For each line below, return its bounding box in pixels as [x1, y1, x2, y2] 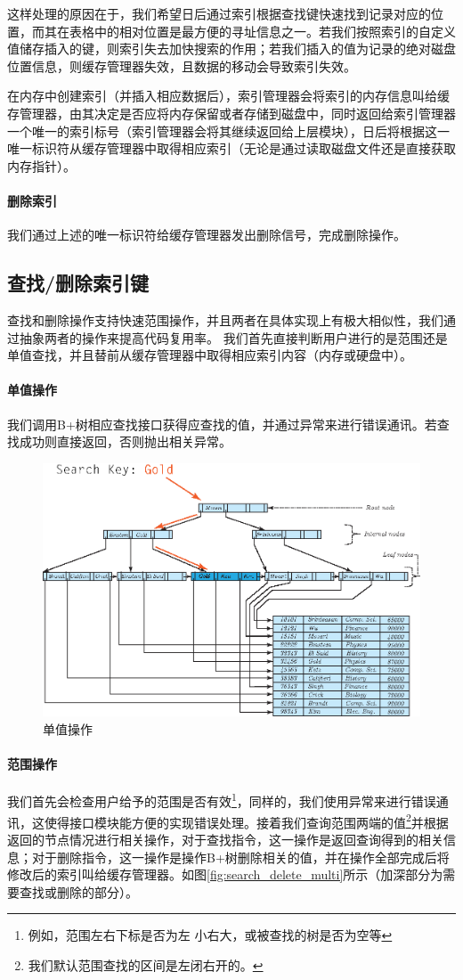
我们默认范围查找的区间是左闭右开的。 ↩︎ [28, 955, 264, 974]
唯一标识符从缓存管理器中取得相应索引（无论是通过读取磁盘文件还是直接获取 [7, 139, 456, 158]
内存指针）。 [7, 156, 76, 175]
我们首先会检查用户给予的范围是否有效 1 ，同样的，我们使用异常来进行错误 [7, 789, 436, 811]
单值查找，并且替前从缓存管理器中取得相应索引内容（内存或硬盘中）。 [7, 346, 412, 364]
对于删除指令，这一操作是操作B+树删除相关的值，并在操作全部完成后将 [31, 847, 450, 866]
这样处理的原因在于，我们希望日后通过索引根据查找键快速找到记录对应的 [7, 4, 431, 22]
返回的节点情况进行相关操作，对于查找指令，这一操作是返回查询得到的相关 [7, 829, 443, 848]
